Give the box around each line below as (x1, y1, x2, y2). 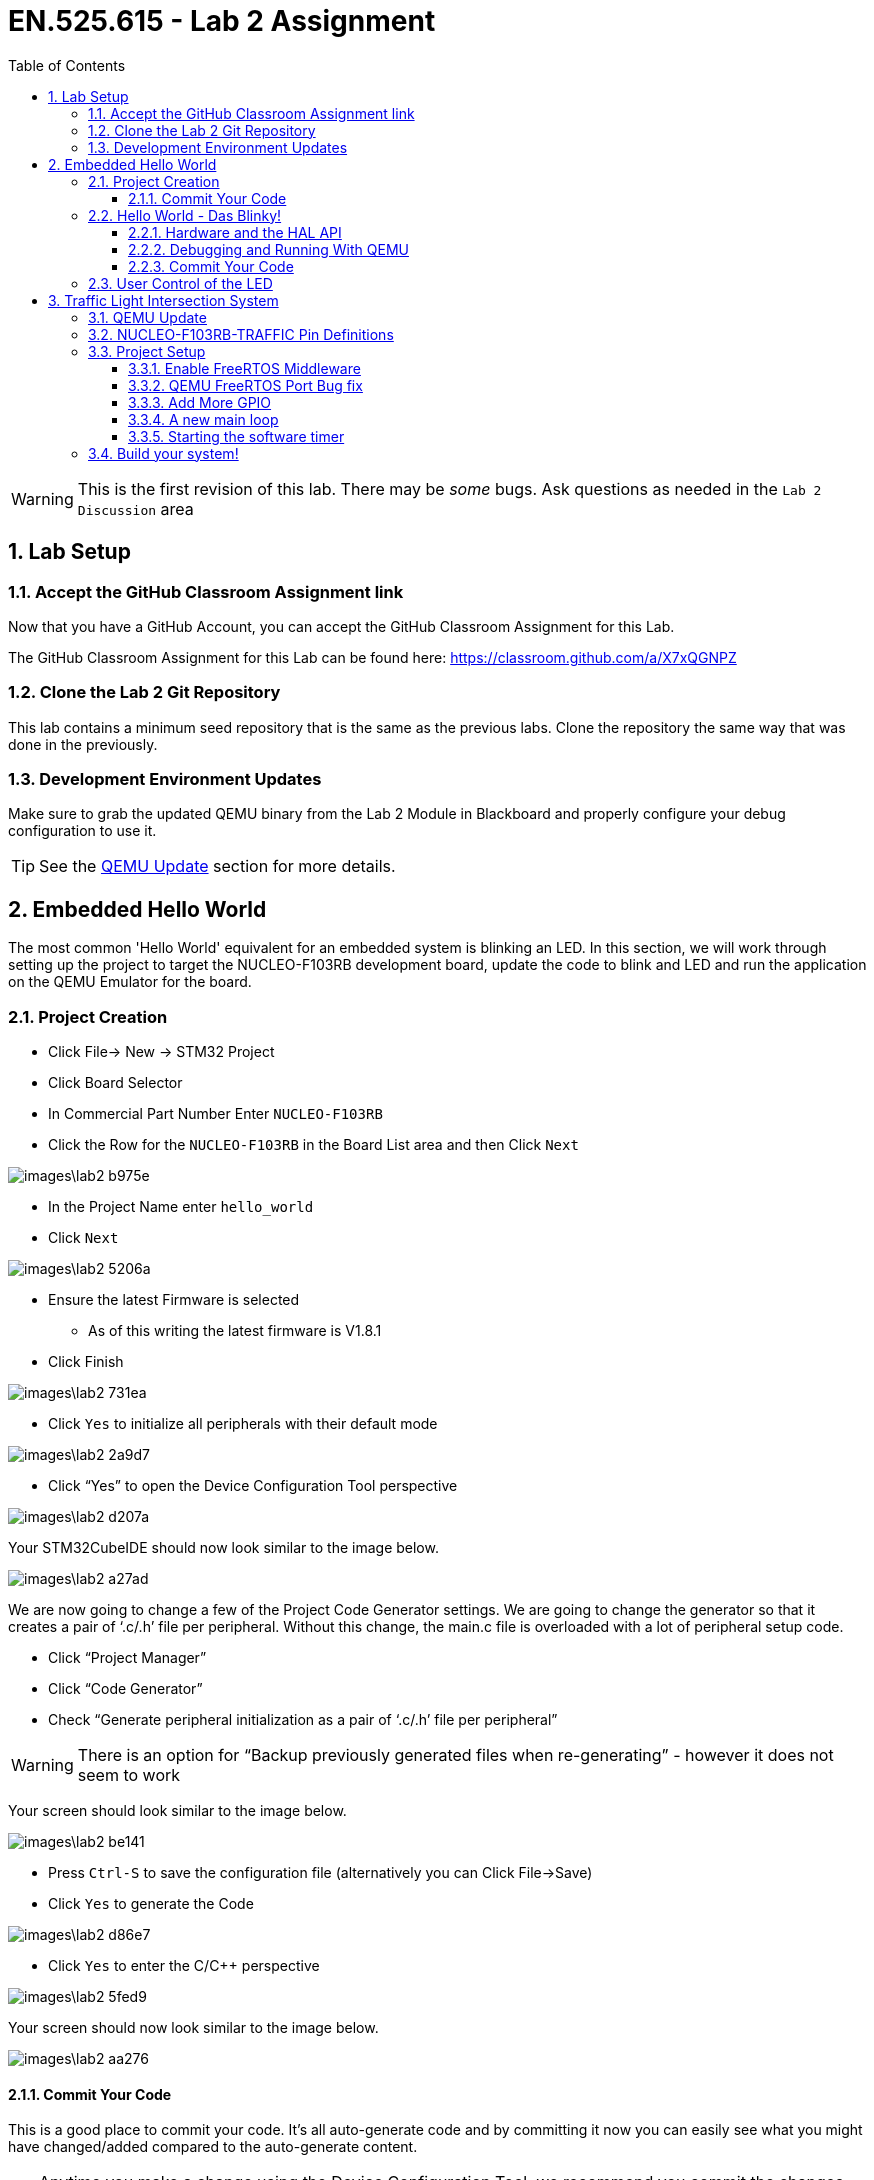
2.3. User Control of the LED (88, 274, 273, 292)
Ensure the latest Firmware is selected (48, 1291, 300, 1309)
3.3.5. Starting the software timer (128, 427, 345, 445)
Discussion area (77, 498, 194, 519)
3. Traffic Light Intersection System (48, 291, 279, 309)
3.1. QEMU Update (88, 308, 207, 326)
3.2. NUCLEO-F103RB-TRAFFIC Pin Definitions (88, 325, 394, 343)
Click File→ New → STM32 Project (48, 1043, 275, 1061)
